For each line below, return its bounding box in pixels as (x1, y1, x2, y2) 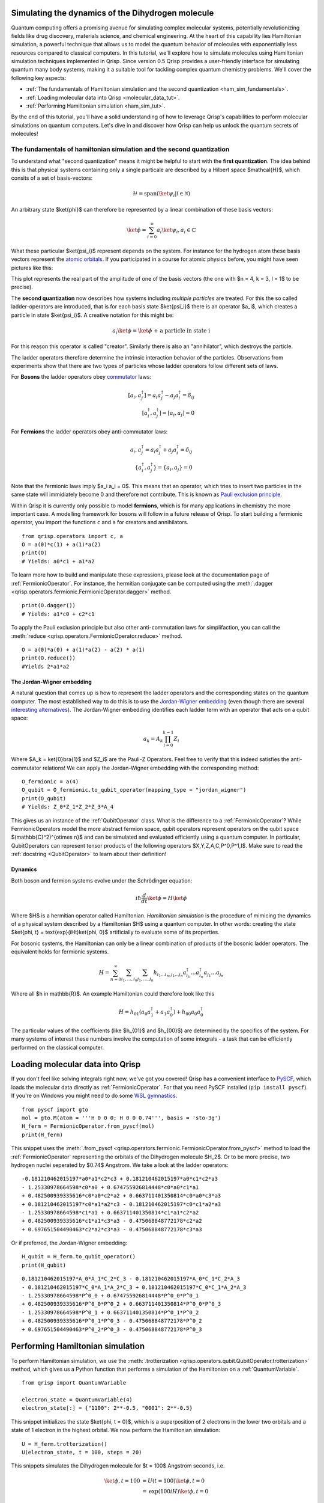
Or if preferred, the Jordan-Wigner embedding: (11, 1239, 128, 1247)
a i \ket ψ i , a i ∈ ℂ (156, 227, 196, 234)
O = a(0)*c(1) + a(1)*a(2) (22, 541, 101, 548)
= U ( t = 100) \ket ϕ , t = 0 (142, 1477, 205, 1484)
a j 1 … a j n (203, 969, 224, 978)
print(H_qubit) (22, 1261, 67, 1269)
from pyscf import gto (22, 1106, 89, 1113)
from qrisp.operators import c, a (22, 533, 123, 539)
